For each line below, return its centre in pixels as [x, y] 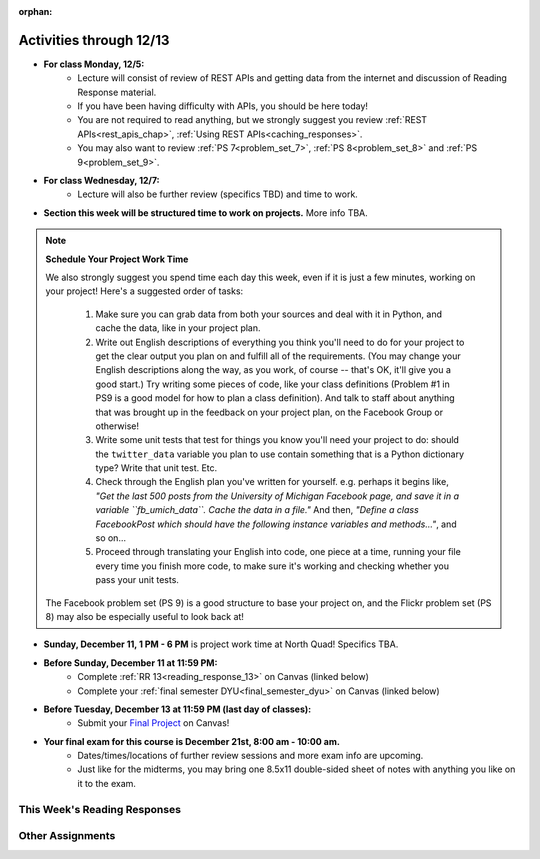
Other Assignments [67, 836]
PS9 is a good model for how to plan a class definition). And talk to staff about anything [275, 398]
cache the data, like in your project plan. [178, 328]
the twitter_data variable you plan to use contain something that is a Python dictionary [280, 454]
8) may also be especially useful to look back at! [145, 616]
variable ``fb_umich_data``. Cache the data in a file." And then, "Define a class [257, 510]
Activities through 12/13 [94, 40]
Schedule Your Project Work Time [117, 259]
